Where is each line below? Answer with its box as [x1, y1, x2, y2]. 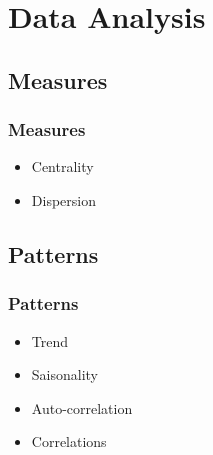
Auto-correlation [31, 397, 133, 418]
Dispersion [31, 189, 96, 210]
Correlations [31, 431, 107, 452]
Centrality [31, 156, 94, 177]
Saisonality [31, 364, 99, 385]
